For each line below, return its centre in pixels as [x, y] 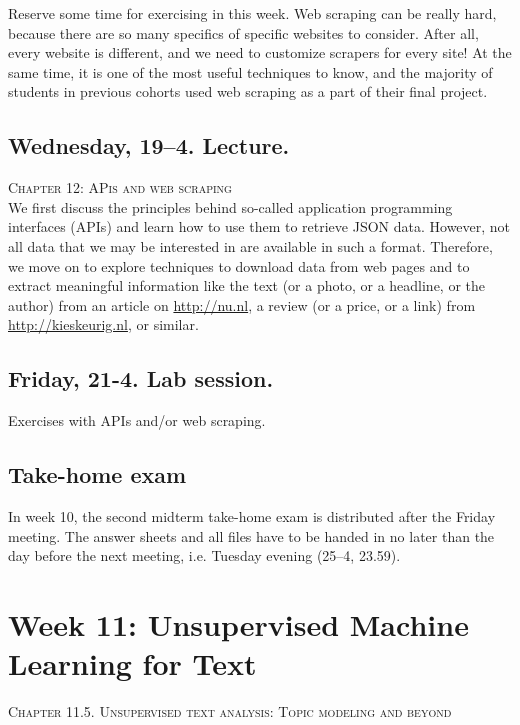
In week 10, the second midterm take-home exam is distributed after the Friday [252, 515]
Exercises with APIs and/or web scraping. [137, 420]
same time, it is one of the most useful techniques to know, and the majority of [250, 71]
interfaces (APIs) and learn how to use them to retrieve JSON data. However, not [259, 226]
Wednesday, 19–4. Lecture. [149, 145]
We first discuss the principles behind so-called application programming [230, 206]
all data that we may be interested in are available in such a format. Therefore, [250, 245]
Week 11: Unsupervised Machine [238, 623]
